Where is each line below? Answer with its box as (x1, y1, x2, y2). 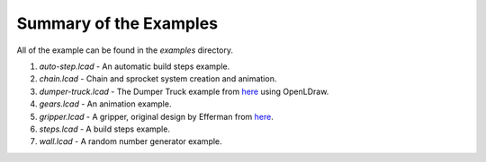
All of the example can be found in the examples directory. (16, 45, 234, 55)
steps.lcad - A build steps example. (39, 124, 171, 134)
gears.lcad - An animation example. (39, 98, 172, 109)
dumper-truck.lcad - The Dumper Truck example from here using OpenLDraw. (39, 86, 329, 97)
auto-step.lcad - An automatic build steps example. (39, 61, 230, 72)
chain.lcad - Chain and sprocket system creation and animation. (39, 73, 277, 84)
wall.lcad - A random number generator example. (39, 136, 222, 147)
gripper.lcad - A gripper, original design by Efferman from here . (39, 111, 274, 122)
